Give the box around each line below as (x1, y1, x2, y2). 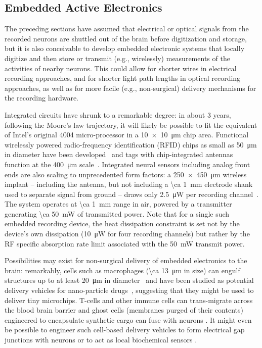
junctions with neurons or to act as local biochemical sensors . (5, 334, 197, 345)
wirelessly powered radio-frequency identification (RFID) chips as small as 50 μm (5, 139, 257, 150)
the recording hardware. (5, 92, 79, 103)
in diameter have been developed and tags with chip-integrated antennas (5, 149, 233, 160)
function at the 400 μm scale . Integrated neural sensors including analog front (5, 159, 250, 169)
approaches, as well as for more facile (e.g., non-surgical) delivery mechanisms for (5, 82, 256, 93)
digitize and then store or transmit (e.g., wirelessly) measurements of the (5, 53, 230, 63)
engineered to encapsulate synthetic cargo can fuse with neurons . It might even (5, 314, 252, 325)
